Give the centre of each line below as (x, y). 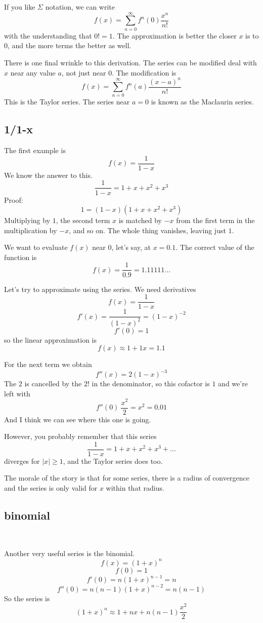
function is (20, 257)
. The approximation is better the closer (174, 35)
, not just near (84, 72)
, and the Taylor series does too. (113, 461)
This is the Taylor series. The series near (67, 102)
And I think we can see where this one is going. (78, 419)
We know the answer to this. (48, 175)
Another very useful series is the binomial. (70, 553)
